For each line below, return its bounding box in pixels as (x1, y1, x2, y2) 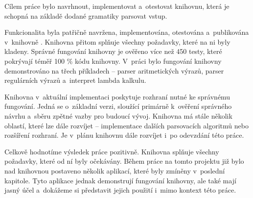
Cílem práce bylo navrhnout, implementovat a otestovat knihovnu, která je (4, 1, 230, 11)
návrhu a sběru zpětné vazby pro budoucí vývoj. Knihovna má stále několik (4, 110, 232, 121)
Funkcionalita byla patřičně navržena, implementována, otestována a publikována (4, 27, 249, 37)
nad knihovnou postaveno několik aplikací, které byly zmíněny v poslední (4, 165, 225, 175)
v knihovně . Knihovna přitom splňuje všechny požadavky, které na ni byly (4, 36, 230, 47)
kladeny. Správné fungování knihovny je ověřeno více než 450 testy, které (4, 46, 222, 56)
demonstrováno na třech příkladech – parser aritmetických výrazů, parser (4, 65, 224, 75)
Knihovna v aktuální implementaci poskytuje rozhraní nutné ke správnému (4, 91, 230, 101)
